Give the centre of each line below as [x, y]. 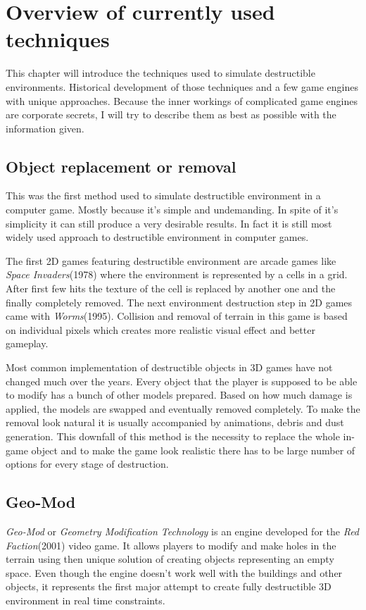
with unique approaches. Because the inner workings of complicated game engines [182, 100]
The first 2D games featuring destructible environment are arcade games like [171, 260]
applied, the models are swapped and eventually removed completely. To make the [183, 408]
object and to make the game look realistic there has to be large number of [193, 450]
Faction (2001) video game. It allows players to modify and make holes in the [171, 545]
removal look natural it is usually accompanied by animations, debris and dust [175, 422]
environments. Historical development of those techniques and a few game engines [182, 86]
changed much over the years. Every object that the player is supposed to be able [182, 381]
